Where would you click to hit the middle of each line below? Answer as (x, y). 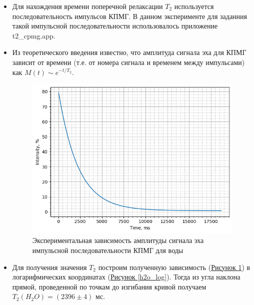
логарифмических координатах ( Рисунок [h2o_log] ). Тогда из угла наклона (126, 277)
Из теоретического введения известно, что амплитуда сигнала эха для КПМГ (129, 52)
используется (194, 6)
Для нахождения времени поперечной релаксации (87, 6)
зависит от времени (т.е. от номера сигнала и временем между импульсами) (128, 62)
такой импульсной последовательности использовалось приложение (115, 26)
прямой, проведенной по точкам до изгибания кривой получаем (109, 286)
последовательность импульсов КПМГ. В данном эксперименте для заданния (130, 16)
